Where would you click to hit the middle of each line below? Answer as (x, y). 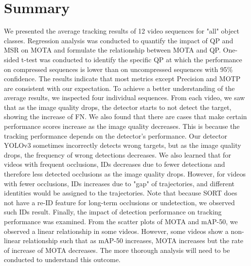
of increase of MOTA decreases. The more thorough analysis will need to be (117, 250)
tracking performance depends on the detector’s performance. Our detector (116, 135)
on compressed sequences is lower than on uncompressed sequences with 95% (118, 69)
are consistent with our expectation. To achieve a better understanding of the (119, 88)
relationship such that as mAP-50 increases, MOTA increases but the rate (133, 240)
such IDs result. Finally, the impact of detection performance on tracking (113, 212)
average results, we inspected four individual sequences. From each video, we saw (125, 98)
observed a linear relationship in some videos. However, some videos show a (116, 231)
